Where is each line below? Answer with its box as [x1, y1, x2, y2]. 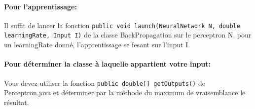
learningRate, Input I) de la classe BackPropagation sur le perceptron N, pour [4, 30, 252, 40]
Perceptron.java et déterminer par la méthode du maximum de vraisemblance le [4, 87, 246, 98]
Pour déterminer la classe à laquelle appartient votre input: [4, 59, 211, 69]
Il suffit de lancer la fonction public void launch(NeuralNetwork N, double [4, 20, 240, 30]
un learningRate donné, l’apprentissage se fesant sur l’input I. [4, 39, 190, 50]
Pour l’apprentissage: [4, 1, 77, 11]
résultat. [4, 97, 29, 107]
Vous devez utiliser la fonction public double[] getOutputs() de [4, 77, 205, 88]
